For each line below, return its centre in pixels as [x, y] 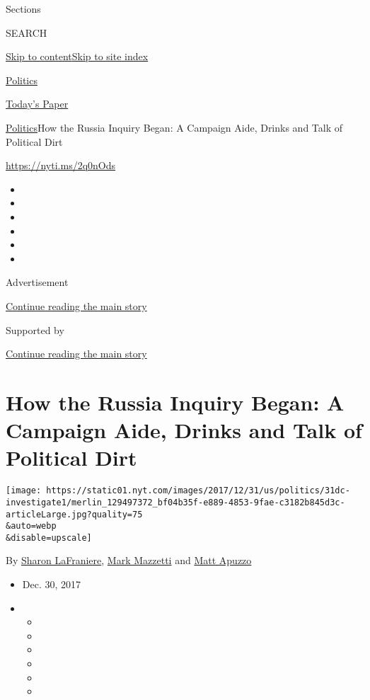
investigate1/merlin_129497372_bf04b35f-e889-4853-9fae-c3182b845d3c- [175, 502]
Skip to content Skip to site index [77, 56]
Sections [23, 8]
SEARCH [27, 32]
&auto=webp [31, 526]
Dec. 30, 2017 [52, 584]
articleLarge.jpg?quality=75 [74, 514]
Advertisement [37, 282]
